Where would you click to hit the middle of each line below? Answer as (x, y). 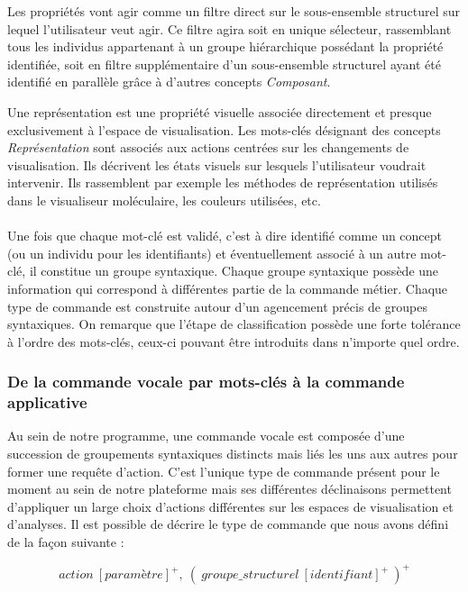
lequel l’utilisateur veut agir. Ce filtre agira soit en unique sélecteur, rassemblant (229, 28)
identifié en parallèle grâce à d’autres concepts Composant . (169, 82)
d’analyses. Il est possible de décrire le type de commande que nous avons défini (228, 524)
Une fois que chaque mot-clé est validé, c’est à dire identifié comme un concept (225, 236)
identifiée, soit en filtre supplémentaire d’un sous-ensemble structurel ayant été (224, 64)
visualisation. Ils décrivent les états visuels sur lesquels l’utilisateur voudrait (217, 164)
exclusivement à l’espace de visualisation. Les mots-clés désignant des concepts (224, 129)
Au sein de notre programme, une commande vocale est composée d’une (206, 436)
